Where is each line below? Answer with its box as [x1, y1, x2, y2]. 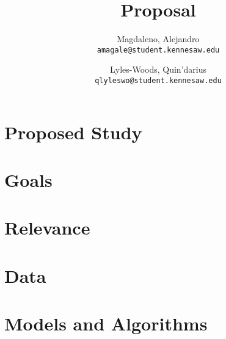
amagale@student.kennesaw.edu [97, 45, 220, 54]
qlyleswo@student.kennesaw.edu [95, 76, 222, 85]
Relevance [4, 215, 90, 240]
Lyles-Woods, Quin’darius [109, 63, 206, 76]
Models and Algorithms [4, 311, 208, 336]
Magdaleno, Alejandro [117, 32, 200, 45]
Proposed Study [4, 119, 142, 144]
